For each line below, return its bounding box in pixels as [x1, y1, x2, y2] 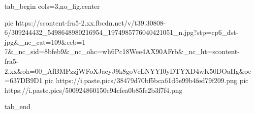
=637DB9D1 [4, 75, 43, 85]
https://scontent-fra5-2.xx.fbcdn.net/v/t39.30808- [15, 17, 166, 28]
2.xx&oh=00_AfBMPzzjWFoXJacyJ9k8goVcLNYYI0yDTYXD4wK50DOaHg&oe [4, 65, 252, 76]
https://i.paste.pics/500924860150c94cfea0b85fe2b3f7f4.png [4, 85, 183, 95]
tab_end [4, 101, 31, 112]
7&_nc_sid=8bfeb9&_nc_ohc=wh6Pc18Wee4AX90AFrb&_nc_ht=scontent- [4, 46, 240, 57]
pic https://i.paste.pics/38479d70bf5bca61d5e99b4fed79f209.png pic [44, 75, 249, 85]
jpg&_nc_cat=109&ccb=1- [4, 36, 88, 47]
